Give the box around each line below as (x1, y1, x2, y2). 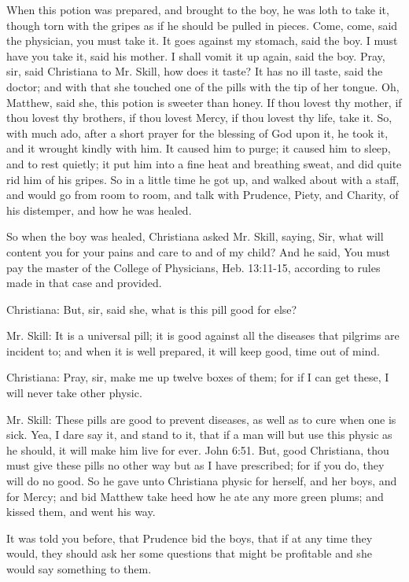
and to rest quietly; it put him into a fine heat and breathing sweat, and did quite (6, 155, 402, 171)
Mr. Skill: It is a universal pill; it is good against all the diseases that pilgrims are (6, 327, 400, 344)
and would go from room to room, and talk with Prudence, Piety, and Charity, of (6, 186, 399, 203)
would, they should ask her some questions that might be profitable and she (6, 545, 372, 562)
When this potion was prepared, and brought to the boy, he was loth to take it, (6, 2, 389, 17)
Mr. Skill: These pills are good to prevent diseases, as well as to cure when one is (6, 411, 396, 427)
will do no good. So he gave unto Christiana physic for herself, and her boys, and (6, 473, 397, 489)
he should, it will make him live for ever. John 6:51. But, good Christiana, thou (6, 441, 389, 458)
